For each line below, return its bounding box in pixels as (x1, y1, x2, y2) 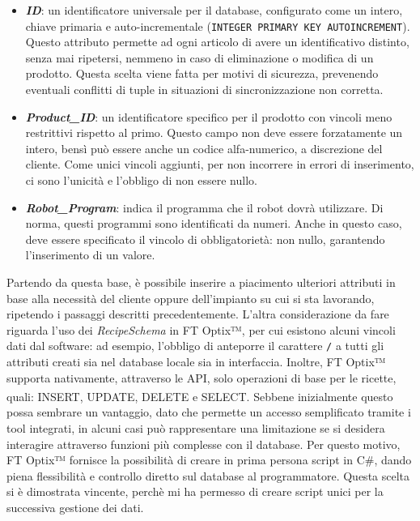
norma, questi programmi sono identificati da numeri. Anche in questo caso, (25, 215, 402, 232)
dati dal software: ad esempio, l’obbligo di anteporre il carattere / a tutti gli (6, 337, 384, 354)
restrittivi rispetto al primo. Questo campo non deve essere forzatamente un (25, 124, 403, 141)
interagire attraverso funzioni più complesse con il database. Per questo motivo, (6, 435, 401, 452)
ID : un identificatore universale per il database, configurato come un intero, (25, 2, 403, 18)
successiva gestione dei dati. (6, 499, 144, 515)
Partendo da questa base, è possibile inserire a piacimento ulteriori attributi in (6, 273, 396, 290)
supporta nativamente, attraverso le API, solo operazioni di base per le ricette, (6, 369, 397, 386)
